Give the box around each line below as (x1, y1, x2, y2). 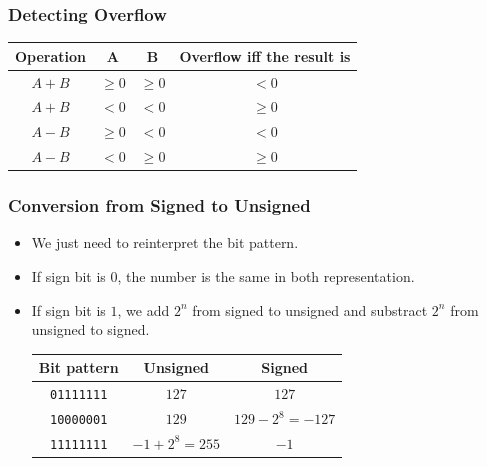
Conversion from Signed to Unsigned (8, 193, 311, 218)
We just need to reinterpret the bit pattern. (31, 232, 299, 253)
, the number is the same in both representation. (117, 266, 415, 286)
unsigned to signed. (31, 319, 150, 340)
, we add (117, 299, 170, 320)
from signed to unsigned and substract (192, 299, 428, 320)
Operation (15, 45, 87, 66)
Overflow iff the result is (179, 45, 351, 66)
